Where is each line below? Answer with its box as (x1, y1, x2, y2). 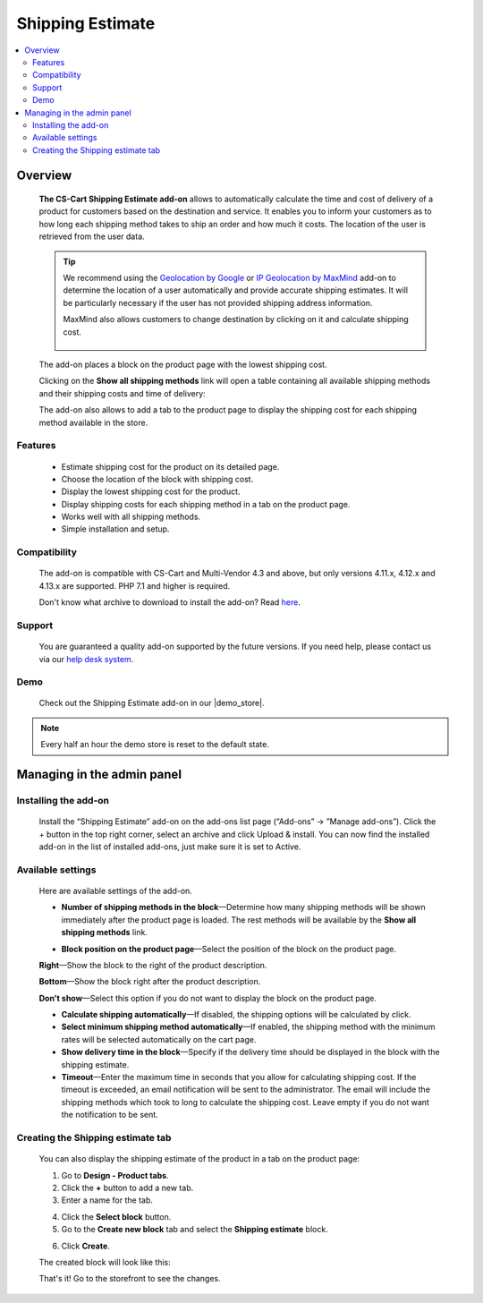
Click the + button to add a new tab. (61, 1182, 194, 1193)
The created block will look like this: (38, 1256, 171, 1267)
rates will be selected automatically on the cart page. (61, 1034, 257, 1044)
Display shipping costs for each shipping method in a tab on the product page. (61, 498, 351, 509)
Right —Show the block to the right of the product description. (38, 959, 267, 970)
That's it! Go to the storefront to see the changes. (38, 1273, 221, 1284)
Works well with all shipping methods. (61, 511, 201, 523)
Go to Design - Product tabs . (61, 1170, 169, 1180)
